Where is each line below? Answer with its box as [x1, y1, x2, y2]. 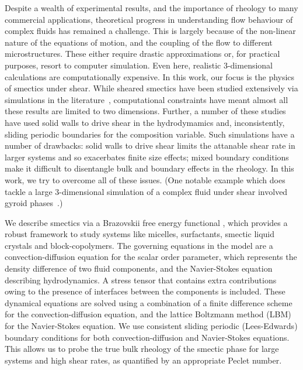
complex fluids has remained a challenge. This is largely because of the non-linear [5, 25, 296, 37]
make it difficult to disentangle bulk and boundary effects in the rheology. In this [5, 162, 294, 174]
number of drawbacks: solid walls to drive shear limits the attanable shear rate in [5, 139, 295, 152]
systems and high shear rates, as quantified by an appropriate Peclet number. [5, 354, 282, 366]
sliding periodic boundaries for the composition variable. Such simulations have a [5, 128, 295, 140]
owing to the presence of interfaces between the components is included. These [5, 285, 285, 297]
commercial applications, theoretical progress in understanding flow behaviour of [5, 13, 293, 25]
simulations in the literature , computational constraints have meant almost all [5, 93, 288, 105]
